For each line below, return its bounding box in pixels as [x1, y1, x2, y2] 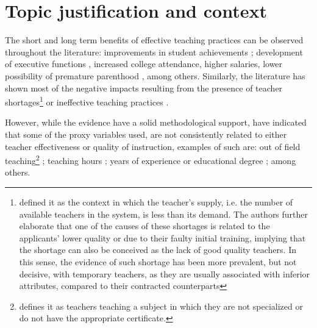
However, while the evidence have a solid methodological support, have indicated [5, 116, 307, 129]
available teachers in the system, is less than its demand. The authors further [19, 207, 308, 220]
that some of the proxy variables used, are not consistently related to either [5, 127, 287, 140]
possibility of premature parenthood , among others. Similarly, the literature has [5, 69, 305, 82]
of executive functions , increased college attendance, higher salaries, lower [5, 57, 283, 70]
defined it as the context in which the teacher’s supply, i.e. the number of [19, 195, 293, 208]
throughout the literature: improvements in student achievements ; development [5, 45, 303, 58]
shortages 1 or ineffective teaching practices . [5, 94, 169, 108]
